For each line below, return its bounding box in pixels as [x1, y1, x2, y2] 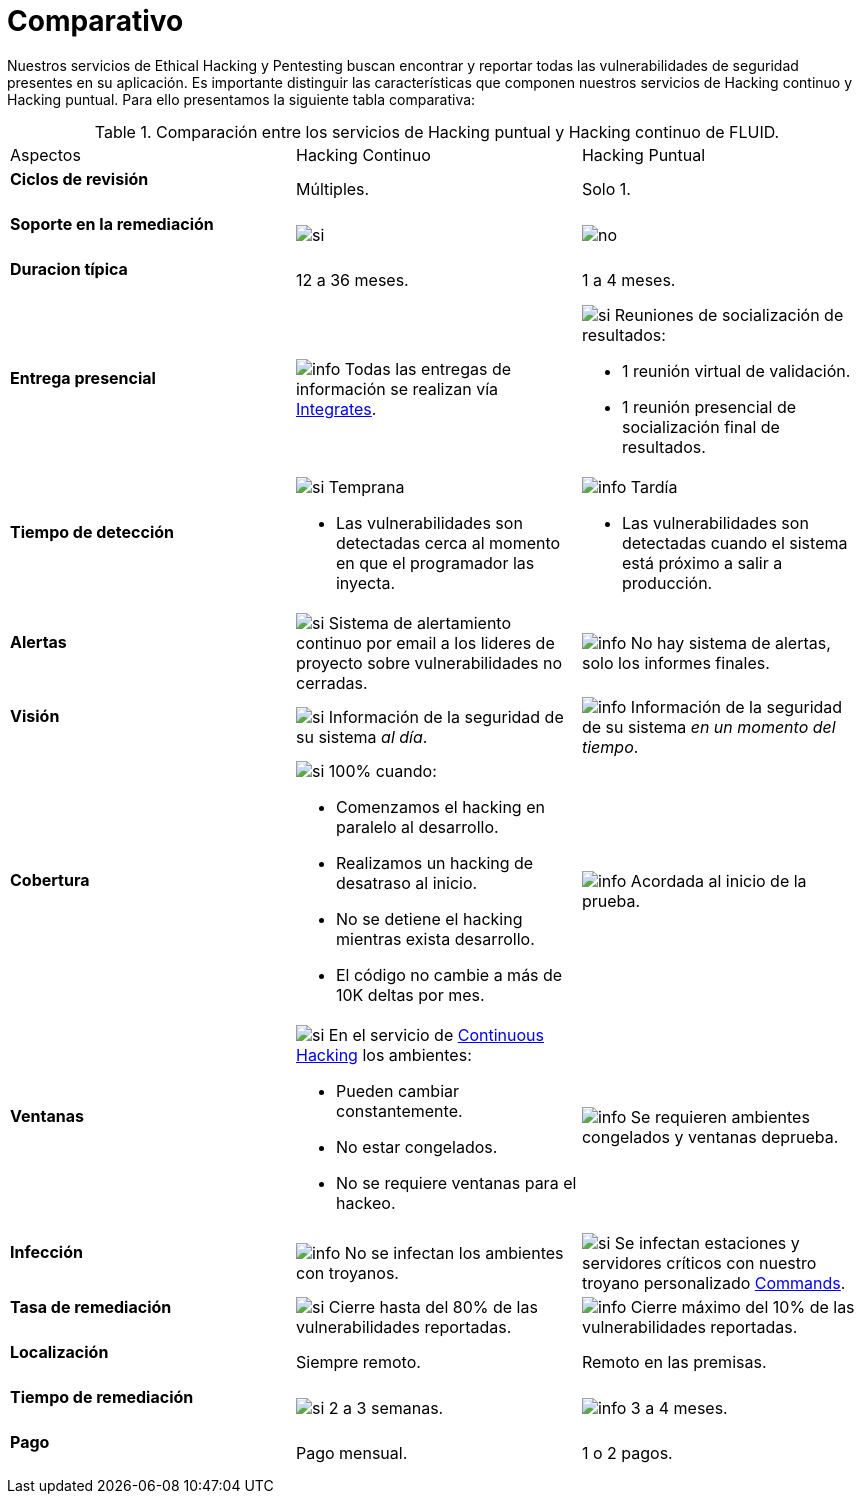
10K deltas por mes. [335, 984, 485, 1005]
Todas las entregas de [344, 358, 512, 379]
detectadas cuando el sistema [621, 532, 848, 553]
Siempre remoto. [295, 1352, 421, 1373]
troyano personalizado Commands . [581, 1272, 846, 1293]
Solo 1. [581, 179, 631, 200]
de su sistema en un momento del [581, 716, 836, 737]
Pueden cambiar [335, 1080, 460, 1101]
